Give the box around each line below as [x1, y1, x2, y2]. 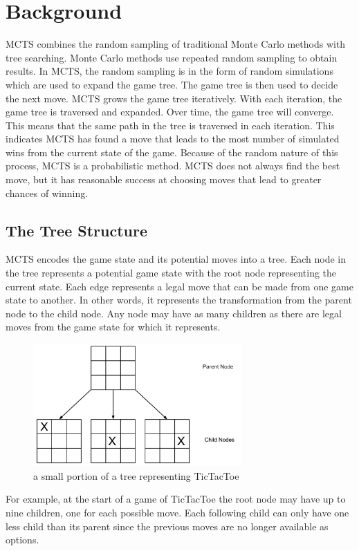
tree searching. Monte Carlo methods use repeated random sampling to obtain [6, 50, 338, 64]
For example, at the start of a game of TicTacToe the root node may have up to [6, 492, 346, 506]
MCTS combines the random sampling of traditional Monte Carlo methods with [6, 37, 346, 51]
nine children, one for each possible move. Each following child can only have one [6, 505, 349, 519]
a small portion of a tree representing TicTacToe [33, 468, 239, 483]
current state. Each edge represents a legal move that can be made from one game [6, 279, 353, 293]
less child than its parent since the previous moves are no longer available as [6, 519, 329, 533]
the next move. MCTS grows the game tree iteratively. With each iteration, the [6, 91, 342, 105]
